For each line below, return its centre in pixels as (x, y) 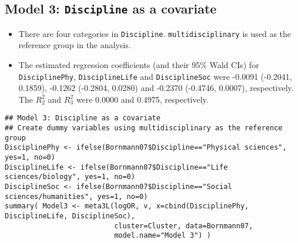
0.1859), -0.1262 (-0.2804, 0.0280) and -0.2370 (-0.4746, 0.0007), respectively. (156, 88)
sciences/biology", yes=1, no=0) (70, 177)
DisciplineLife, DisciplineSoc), (70, 216)
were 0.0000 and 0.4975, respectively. (142, 99)
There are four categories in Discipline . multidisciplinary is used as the (155, 33)
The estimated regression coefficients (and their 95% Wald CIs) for (139, 65)
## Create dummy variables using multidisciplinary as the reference (144, 128)
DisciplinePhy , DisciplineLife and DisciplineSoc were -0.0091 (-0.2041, (155, 76)
